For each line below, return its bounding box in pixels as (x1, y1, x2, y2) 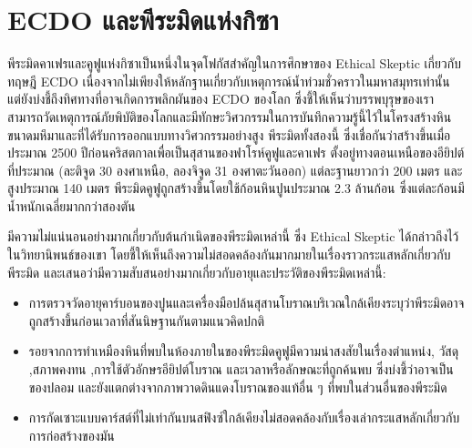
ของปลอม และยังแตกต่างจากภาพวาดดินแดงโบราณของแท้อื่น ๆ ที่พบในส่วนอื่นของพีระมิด (28, 377, 447, 396)
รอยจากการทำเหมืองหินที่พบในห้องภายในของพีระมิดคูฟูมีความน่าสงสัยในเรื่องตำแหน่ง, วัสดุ (28, 341, 459, 361)
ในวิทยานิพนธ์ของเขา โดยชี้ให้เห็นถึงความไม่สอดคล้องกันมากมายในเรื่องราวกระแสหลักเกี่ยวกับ (7, 245, 451, 264)
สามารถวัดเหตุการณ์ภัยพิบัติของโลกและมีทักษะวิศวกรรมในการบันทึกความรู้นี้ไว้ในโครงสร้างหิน (7, 107, 452, 126)
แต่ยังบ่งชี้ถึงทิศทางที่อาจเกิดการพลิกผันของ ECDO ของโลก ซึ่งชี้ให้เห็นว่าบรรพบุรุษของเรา (7, 89, 435, 108)
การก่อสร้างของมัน (28, 425, 115, 444)
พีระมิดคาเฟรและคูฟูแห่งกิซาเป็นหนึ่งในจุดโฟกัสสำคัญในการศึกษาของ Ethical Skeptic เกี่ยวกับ (7, 54, 461, 73)
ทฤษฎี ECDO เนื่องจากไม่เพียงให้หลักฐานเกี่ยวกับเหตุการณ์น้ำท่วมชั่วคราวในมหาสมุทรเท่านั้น (7, 71, 450, 90)
